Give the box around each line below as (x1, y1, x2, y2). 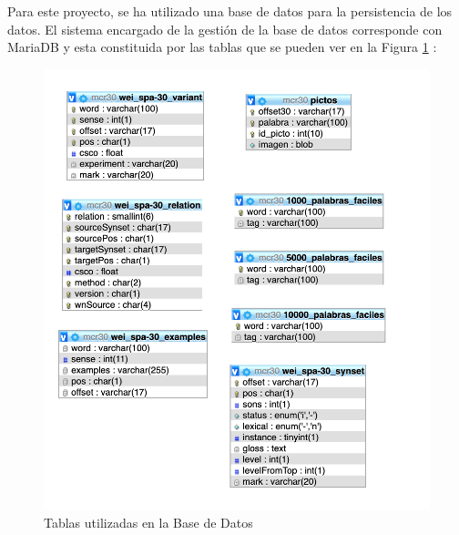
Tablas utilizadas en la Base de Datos (44, 513, 253, 532)
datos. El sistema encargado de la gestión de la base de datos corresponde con (7, 19, 443, 38)
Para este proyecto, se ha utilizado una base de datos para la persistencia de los (7, 2, 453, 20)
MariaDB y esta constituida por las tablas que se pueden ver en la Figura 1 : (7, 37, 437, 57)
